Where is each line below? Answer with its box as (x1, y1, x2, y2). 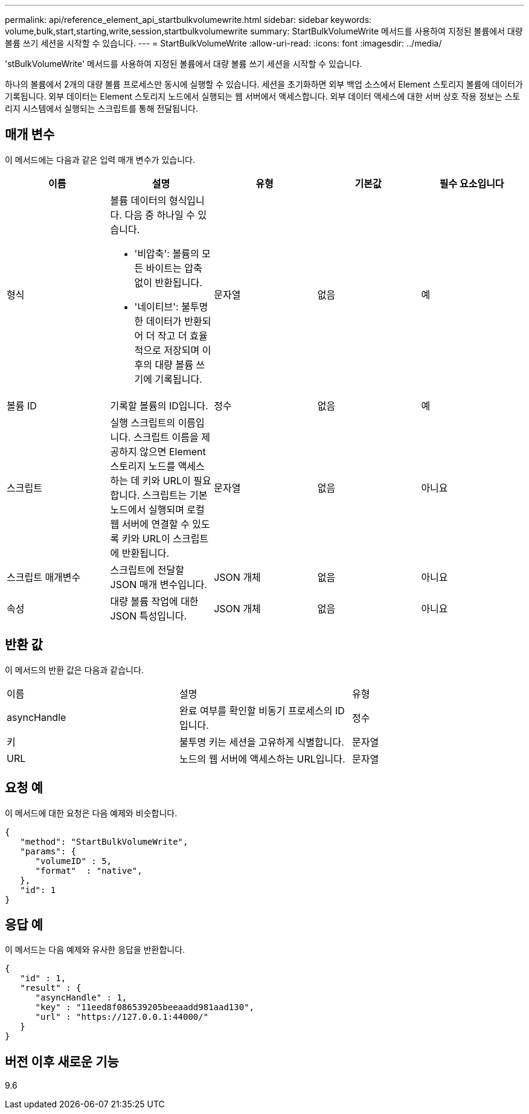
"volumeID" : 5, (35, 856, 112, 866)
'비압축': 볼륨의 (134, 247, 199, 260)
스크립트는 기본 (142, 488, 208, 501)
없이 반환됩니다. (134, 276, 202, 289)
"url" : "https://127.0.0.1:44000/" (35, 1012, 209, 1022)
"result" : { (20, 983, 82, 993)
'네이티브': (134, 300, 179, 313)
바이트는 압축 (146, 261, 202, 274)
